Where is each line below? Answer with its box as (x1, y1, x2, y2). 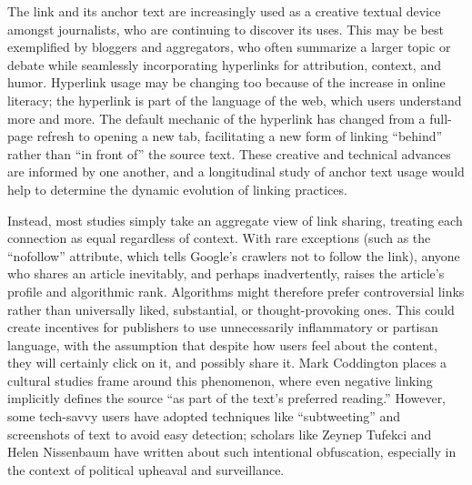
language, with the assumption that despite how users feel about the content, (7, 335, 437, 354)
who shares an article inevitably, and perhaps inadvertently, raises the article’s (7, 264, 445, 283)
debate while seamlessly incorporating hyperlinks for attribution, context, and (7, 55, 441, 74)
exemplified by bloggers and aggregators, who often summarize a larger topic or (7, 37, 451, 56)
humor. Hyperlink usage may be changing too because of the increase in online (7, 73, 446, 92)
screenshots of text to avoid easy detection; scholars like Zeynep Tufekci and (7, 424, 432, 443)
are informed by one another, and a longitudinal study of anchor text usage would (7, 162, 465, 181)
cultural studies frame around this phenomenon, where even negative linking (7, 370, 433, 389)
